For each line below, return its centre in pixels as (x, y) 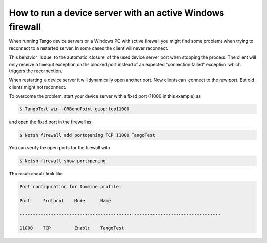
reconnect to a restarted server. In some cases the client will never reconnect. (89, 48)
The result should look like (36, 174)
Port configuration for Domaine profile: (70, 187)
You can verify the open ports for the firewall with (60, 148)
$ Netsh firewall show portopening (63, 161)
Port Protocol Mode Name (65, 200)
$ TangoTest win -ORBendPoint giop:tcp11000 (74, 109)
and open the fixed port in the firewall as (50, 122)
